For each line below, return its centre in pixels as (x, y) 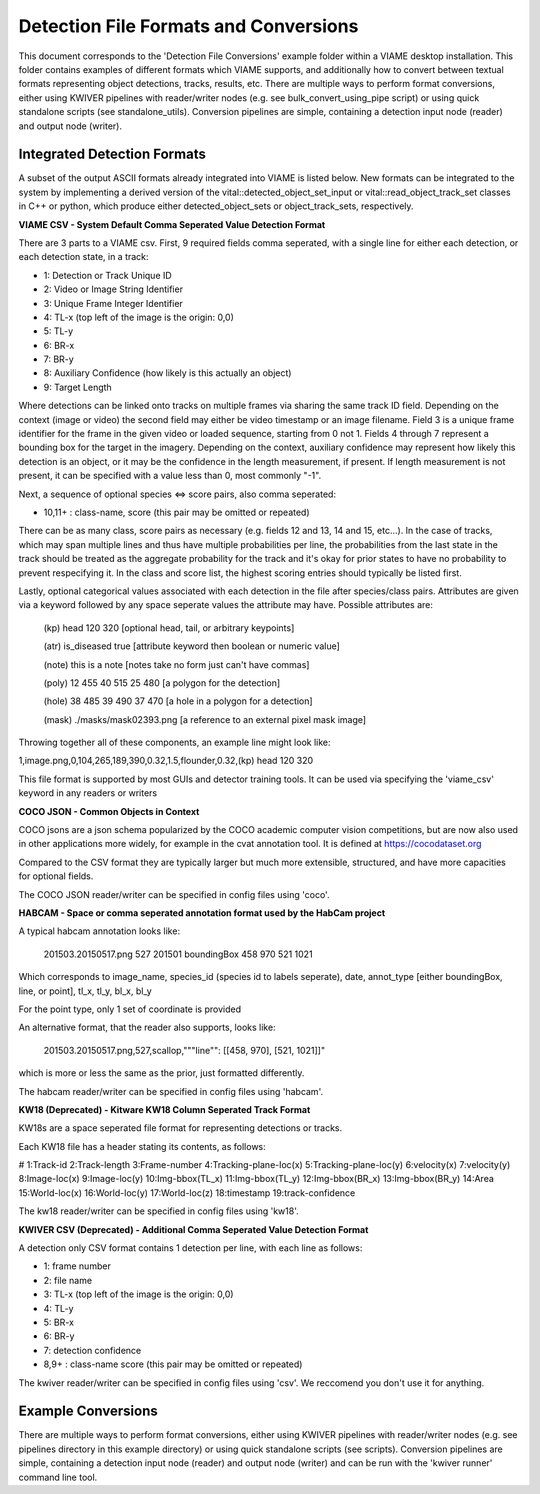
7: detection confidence (92, 1350)
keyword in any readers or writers (88, 793)
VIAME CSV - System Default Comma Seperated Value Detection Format (172, 224)
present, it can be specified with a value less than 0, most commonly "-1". (170, 476)
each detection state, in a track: (83, 257)
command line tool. (58, 1477)
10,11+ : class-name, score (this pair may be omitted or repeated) (176, 512)
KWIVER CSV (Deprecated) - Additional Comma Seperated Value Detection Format (193, 1229)
